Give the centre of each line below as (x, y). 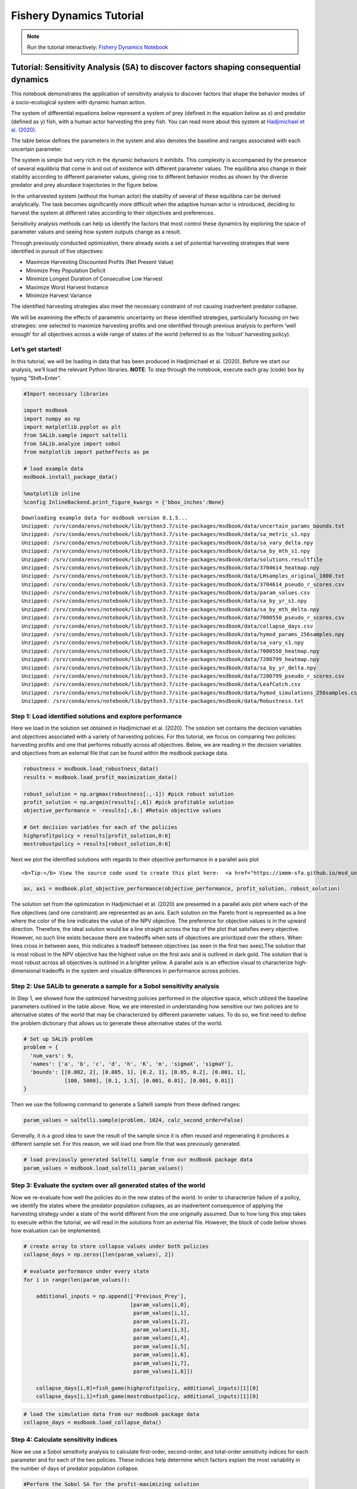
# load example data (53, 469)
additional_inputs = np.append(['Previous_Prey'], (111, 1296)
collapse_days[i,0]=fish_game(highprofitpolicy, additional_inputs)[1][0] (147, 1388)
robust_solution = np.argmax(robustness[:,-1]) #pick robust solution (129, 794)
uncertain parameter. (37, 149)
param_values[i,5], (162, 1346)
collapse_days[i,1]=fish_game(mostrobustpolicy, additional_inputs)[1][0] (147, 1396)
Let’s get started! (36, 350)
